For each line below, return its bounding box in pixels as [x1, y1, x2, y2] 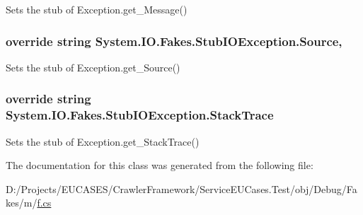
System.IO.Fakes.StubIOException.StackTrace [6, 106, 274, 124]
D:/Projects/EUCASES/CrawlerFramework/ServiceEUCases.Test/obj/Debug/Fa [6, 181, 357, 196]
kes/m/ [6, 195, 38, 210]
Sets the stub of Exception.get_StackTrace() [6, 134, 200, 149]
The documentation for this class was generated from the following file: [6, 158, 313, 173]
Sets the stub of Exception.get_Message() [6, 2, 188, 16]
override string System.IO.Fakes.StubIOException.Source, [6, 32, 342, 50]
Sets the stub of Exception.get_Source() [6, 59, 180, 74]
